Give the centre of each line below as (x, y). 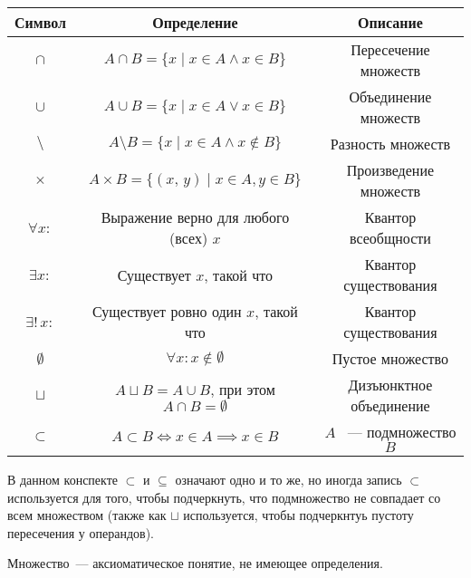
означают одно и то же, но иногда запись (288, 479)
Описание (390, 22)
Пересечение (390, 49)
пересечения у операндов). (81, 532)
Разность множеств (390, 144)
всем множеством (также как (87, 515)
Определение (195, 22)
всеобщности (390, 238)
